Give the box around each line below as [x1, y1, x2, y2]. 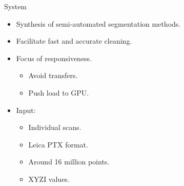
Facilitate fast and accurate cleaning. [16, 35, 132, 46]
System [4, 1, 27, 11]
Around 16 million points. [28, 156, 110, 167]
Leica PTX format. [28, 139, 88, 150]
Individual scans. [28, 122, 81, 133]
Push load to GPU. [28, 87, 89, 98]
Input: [16, 104, 36, 115]
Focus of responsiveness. [16, 52, 92, 63]
